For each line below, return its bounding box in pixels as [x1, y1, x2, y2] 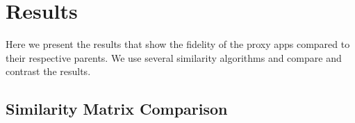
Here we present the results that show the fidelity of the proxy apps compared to [6, 37, 350, 51]
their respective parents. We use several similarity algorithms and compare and [6, 50, 342, 65]
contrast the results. [6, 64, 91, 79]
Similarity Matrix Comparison [6, 98, 228, 120]
